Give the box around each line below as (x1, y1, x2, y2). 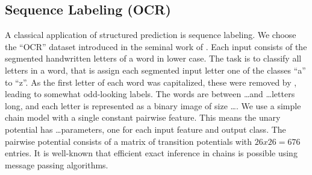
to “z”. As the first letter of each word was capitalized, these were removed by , (5, 75, 297, 88)
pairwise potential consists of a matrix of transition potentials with (5, 135, 252, 147)
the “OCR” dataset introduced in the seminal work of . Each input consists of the (5, 40, 307, 52)
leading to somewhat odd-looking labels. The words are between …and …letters (5, 87, 295, 100)
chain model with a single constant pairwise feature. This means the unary (5, 111, 281, 124)
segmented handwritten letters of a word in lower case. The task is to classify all (5, 52, 302, 65)
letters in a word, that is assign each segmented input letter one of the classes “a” (5, 63, 306, 76)
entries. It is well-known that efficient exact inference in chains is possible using (5, 147, 298, 159)
